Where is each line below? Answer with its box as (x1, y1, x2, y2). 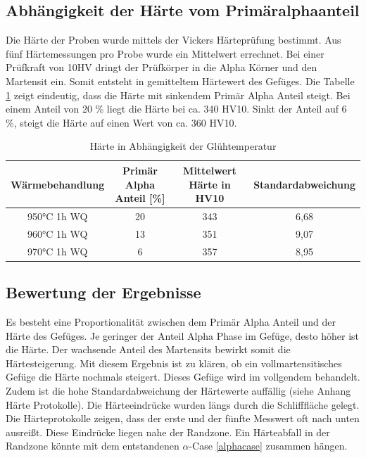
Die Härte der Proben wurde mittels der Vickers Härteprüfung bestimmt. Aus (6, 32, 341, 47)
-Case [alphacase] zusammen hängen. (189, 438, 348, 453)
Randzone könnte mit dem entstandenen (6, 438, 179, 453)
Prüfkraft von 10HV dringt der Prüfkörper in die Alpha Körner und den (6, 60, 317, 75)
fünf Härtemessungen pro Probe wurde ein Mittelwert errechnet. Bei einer (6, 46, 324, 61)
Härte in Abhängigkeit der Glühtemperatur (89, 139, 277, 153)
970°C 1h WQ (27, 243, 88, 258)
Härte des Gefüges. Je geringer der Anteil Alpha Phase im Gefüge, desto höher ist (6, 328, 360, 343)
